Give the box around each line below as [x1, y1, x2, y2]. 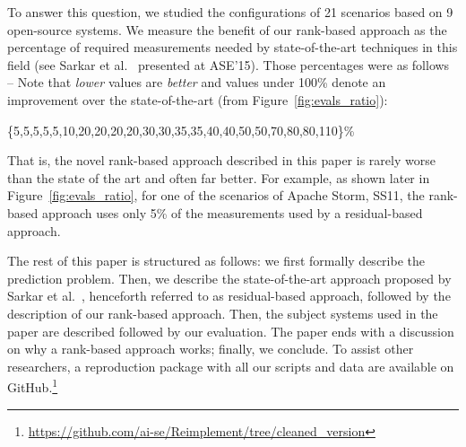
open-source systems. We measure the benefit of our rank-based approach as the [7, 20, 447, 39]
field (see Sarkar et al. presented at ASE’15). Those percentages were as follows [7, 55, 450, 74]
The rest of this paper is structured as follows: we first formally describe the [7, 251, 425, 270]
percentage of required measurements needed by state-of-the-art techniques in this [7, 38, 458, 57]
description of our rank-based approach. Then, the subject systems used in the [7, 303, 438, 322]
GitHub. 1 [7, 375, 58, 396]
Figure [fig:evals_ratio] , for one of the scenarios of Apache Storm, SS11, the [7, 186, 425, 205]
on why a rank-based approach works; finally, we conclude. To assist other [7, 339, 414, 358]
